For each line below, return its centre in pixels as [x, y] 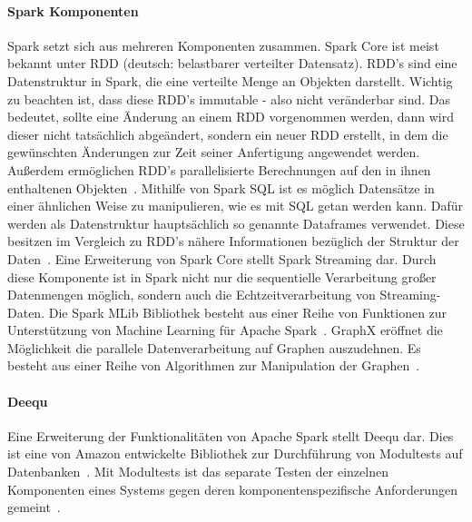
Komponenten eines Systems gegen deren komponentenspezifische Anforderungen [232, 489]
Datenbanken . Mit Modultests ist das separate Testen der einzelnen [198, 472]
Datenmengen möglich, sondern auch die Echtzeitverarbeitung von [192, 295]
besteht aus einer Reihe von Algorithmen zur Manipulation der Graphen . [214, 365]
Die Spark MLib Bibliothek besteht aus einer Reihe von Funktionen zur [248, 312]
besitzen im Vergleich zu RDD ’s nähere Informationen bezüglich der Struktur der [233, 241]
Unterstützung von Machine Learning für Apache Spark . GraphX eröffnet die [225, 330]
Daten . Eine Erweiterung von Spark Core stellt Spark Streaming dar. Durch [222, 258]
